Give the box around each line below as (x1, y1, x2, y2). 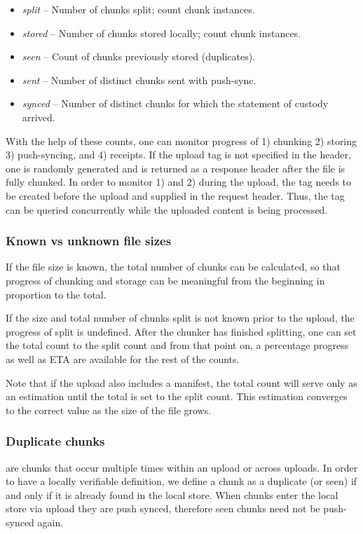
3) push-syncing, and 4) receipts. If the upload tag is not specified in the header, (6, 147, 351, 162)
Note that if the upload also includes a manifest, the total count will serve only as (6, 375, 357, 390)
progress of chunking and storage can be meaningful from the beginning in (6, 273, 325, 287)
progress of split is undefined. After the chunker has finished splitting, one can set (6, 324, 357, 338)
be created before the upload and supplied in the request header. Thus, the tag (6, 188, 345, 203)
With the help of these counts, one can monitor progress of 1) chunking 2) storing (6, 133, 357, 148)
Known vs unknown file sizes (6, 232, 172, 249)
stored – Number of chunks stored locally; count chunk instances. (22, 25, 301, 40)
